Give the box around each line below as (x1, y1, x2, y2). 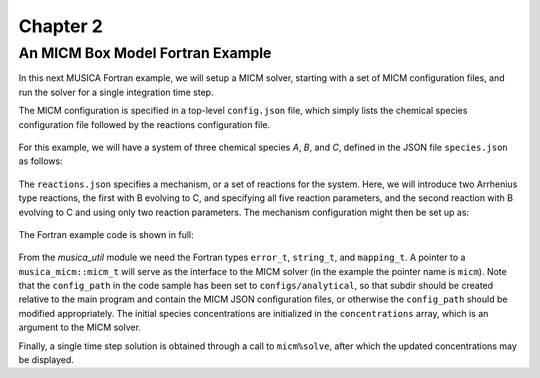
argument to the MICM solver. (18, 321, 142, 334)
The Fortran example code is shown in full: (18, 228, 194, 240)
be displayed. (18, 354, 75, 366)
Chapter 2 (18, 15, 104, 37)
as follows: (18, 155, 64, 167)
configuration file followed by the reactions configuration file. (18, 118, 271, 130)
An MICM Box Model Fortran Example (18, 44, 272, 62)
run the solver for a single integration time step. (18, 86, 214, 98)
